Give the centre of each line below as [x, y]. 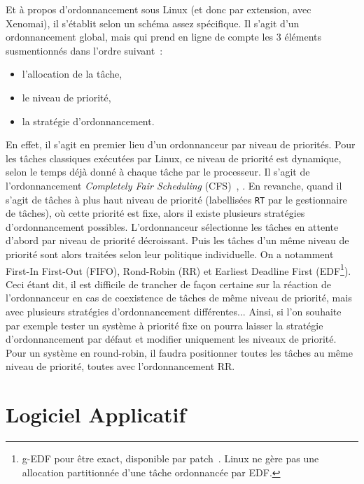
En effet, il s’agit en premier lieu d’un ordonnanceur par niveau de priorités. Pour [181, 144]
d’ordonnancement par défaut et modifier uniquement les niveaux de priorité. [171, 339]
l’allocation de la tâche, [72, 74]
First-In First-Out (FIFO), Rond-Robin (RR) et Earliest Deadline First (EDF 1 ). [178, 269]
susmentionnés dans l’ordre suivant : [84, 50]
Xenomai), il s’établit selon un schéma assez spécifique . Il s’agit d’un [153, 23]
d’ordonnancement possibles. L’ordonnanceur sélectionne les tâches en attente [172, 226]
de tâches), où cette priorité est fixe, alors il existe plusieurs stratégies [155, 213]
